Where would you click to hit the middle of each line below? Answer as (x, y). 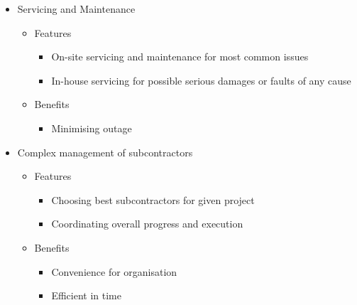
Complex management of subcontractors (105, 152)
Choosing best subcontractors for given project (153, 199)
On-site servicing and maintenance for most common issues (180, 57)
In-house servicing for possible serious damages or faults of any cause (201, 80)
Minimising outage (92, 128)
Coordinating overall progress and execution (147, 224)
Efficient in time (86, 295)
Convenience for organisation (114, 271)
